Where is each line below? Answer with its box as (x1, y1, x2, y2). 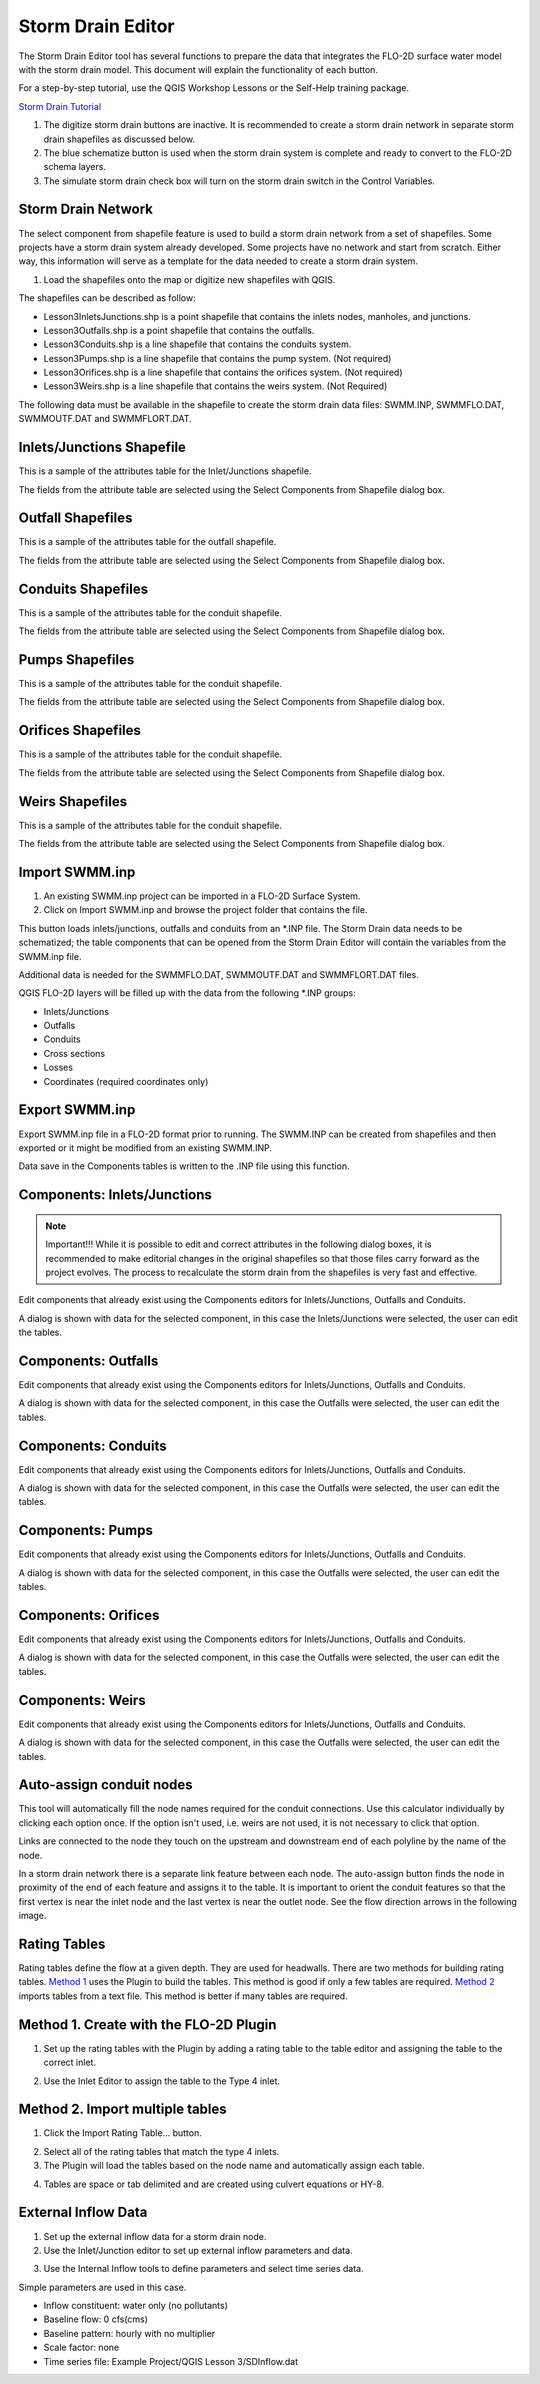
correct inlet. (43, 2056, 97, 2069)
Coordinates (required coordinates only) (43, 1075, 209, 1087)
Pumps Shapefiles (18, 651, 135, 668)
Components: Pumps (18, 1522, 154, 1539)
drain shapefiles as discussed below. (43, 133, 196, 145)
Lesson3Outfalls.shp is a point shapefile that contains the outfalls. (43, 324, 315, 336)
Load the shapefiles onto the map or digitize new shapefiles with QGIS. (43, 273, 336, 285)
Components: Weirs (18, 1691, 146, 1709)
